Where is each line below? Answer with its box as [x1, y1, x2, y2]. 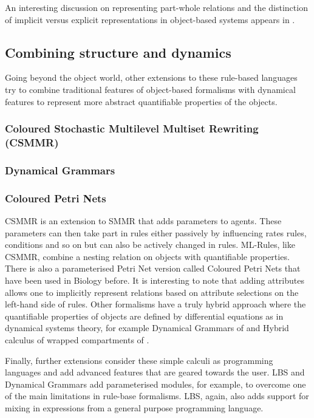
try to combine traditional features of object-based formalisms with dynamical [5, 83, 296, 95]
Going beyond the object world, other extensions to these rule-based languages [5, 71, 298, 84]
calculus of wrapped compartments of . [5, 333, 149, 346]
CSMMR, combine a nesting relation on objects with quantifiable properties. [5, 250, 290, 262]
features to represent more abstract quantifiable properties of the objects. [5, 95, 278, 108]
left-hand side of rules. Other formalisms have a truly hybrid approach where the [5, 298, 306, 310]
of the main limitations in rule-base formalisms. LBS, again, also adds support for [5, 389, 309, 402]
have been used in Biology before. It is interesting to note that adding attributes [5, 273, 304, 286]
